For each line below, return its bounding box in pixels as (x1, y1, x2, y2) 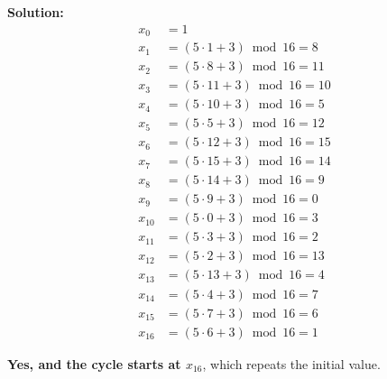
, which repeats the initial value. (202, 354, 381, 373)
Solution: (7, 3, 64, 21)
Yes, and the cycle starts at (7, 354, 181, 373)
